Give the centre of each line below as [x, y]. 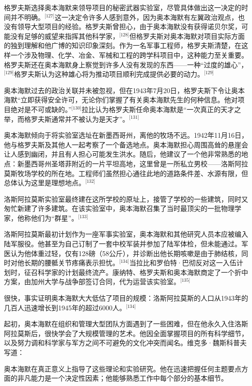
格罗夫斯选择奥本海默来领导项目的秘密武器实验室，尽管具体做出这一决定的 [123, 7]
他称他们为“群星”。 [48, 217]
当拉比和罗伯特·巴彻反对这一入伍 [183, 263]
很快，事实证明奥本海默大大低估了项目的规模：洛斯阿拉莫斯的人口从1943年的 [126, 298]
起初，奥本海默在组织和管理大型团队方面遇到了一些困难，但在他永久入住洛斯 [126, 324]
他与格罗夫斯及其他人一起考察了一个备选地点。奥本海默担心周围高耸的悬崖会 [126, 144]
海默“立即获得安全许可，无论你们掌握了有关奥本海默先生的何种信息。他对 [121, 100]
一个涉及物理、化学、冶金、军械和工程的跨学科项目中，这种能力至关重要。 [129, 55]
